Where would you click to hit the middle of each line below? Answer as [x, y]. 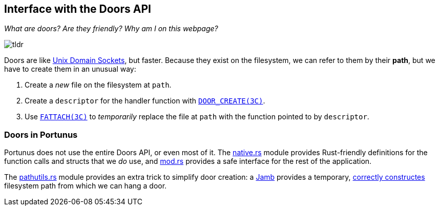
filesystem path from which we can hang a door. [86, 186]
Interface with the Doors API [78, 9]
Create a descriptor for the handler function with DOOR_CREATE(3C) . [145, 101]
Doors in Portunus [41, 134]
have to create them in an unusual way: [70, 69]
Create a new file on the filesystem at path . [98, 85]
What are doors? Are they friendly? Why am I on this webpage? [111, 29]
